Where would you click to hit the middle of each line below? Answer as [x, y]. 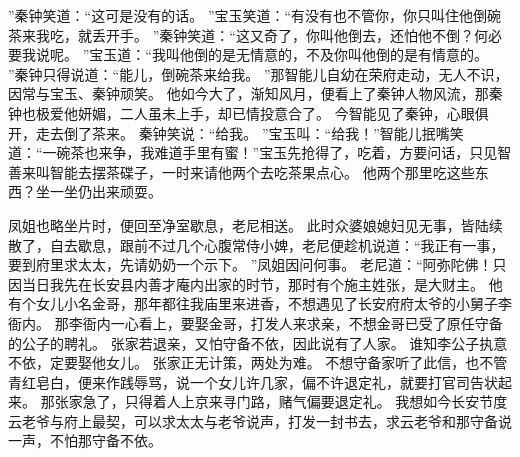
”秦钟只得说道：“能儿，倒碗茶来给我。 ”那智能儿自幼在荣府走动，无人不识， [258, 73]
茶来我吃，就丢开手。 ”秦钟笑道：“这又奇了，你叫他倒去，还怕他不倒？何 [248, 34]
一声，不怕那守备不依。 [85, 440]
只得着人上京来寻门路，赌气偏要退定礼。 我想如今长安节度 [316, 401]
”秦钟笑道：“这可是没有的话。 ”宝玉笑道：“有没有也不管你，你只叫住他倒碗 [255, 15]
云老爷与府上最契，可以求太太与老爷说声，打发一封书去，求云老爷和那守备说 [260, 420]
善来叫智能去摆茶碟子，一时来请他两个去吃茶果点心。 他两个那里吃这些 [241, 171]
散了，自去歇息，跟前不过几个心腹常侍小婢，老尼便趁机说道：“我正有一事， [256, 244]
